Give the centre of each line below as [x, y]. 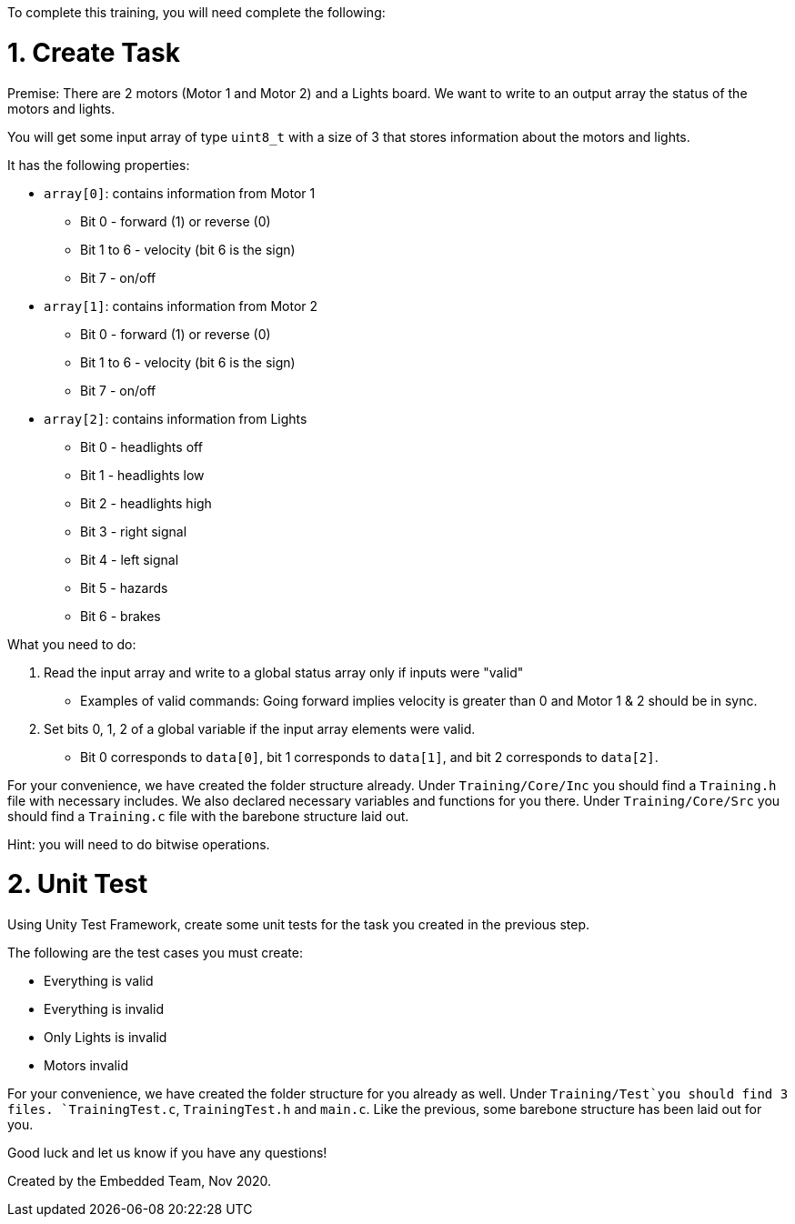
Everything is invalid [104, 1009]
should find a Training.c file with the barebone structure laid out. [208, 816]
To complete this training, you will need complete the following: [196, 12]
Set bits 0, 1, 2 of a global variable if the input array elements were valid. [260, 728]
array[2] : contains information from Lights [176, 418]
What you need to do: [72, 644]
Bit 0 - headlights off [141, 446]
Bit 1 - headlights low [142, 475]
